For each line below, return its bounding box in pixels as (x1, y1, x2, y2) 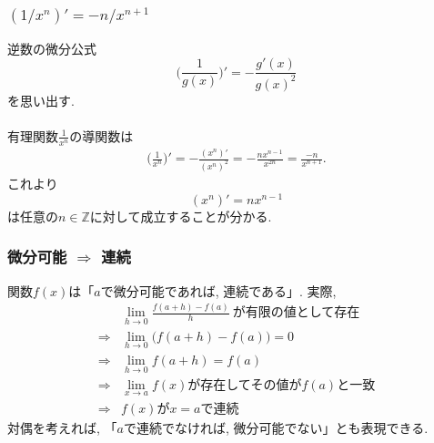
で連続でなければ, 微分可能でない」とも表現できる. (123, 418, 429, 438)
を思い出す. (7, 90, 75, 109)
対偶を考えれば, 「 (7, 418, 117, 438)
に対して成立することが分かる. (89, 206, 272, 225)
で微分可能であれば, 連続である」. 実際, (100, 281, 337, 300)
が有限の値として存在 (232, 306, 360, 320)
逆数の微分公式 (7, 38, 96, 57)
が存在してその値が (187, 379, 302, 393)
